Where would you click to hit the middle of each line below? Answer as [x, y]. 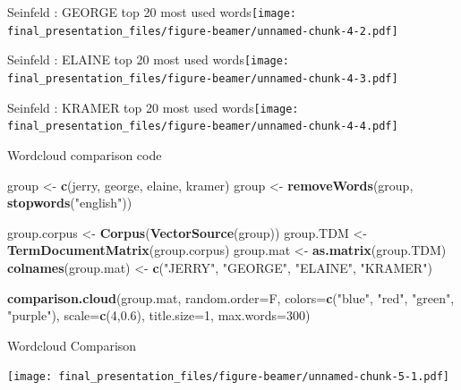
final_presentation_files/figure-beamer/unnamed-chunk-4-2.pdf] [203, 31]
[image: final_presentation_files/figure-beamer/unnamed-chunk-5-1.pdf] [228, 377]
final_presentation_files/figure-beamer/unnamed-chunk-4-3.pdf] [203, 78]
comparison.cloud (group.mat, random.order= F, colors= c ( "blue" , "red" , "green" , [231, 297]
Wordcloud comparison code [85, 154]
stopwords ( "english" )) [70, 203]
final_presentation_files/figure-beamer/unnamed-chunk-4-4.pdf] [203, 127]
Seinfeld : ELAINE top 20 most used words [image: [149, 59]
